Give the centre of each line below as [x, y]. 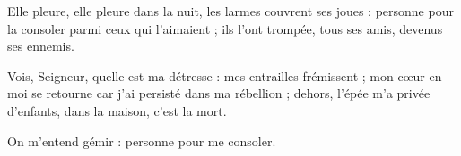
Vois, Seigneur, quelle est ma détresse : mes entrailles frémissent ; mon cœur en [225, 75]
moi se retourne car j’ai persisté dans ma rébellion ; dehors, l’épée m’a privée [219, 93]
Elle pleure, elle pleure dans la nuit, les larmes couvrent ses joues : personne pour [230, 11]
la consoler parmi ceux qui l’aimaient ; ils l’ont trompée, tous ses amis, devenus [225, 28]
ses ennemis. [41, 46]
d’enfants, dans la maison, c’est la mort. [117, 110]
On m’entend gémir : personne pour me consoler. [142, 140]
